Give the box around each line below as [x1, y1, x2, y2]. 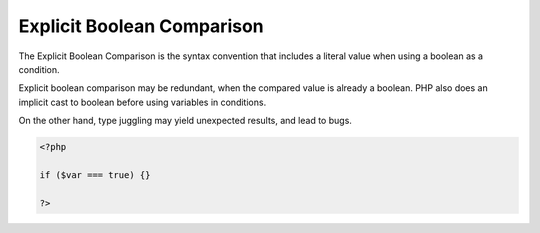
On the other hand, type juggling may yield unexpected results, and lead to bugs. [18, 115, 352, 127]
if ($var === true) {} [39, 169, 151, 180]
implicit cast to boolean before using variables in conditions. [18, 96, 267, 108]
